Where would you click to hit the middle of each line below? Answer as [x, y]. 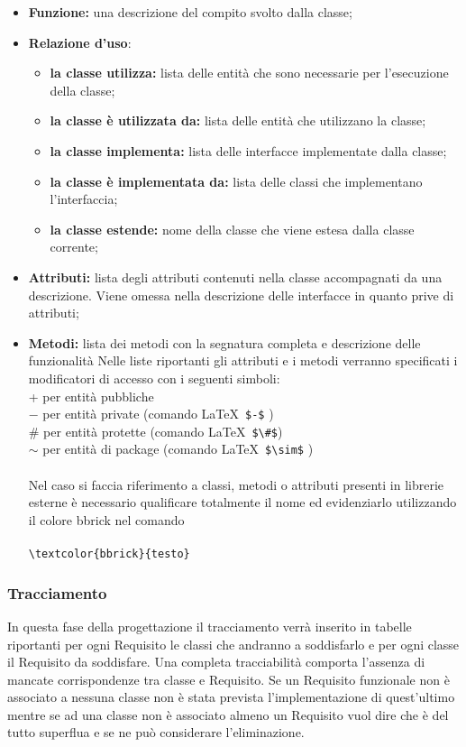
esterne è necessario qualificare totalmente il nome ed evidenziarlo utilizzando [242, 502]
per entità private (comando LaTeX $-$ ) [158, 414]
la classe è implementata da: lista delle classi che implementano [236, 181]
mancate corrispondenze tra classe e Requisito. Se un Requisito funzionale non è [228, 679]
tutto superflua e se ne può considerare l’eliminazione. [156, 732]
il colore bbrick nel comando [106, 519]
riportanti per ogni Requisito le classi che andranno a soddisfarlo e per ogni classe [233, 644]
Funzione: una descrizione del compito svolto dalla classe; [190, 12]
